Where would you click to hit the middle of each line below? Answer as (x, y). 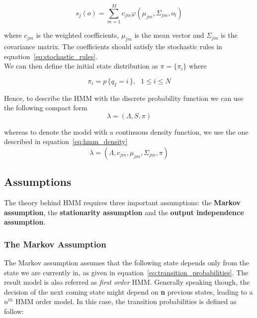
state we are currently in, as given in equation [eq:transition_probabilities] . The (126, 272)
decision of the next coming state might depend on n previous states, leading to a (128, 291)
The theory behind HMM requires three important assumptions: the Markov (122, 202)
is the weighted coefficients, (78, 35)
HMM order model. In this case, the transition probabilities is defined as (126, 301)
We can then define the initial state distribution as (81, 66)
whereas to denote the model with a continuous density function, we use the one (126, 131)
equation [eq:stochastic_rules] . (51, 56)
